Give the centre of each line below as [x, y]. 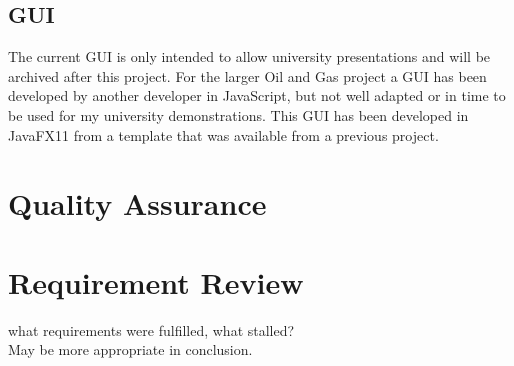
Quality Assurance [137, 203]
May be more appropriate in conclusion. [130, 349]
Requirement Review [156, 281]
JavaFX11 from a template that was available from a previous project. [223, 134]
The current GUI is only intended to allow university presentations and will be [249, 56]
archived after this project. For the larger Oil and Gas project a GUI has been [247, 75]
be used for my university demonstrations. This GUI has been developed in [238, 114]
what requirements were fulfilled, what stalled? [151, 329]
